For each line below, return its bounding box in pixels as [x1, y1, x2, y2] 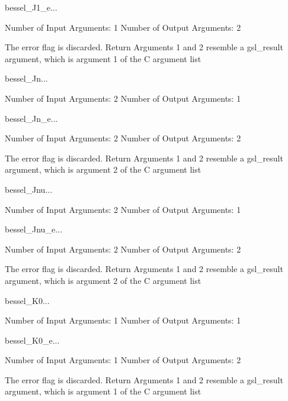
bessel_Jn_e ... [5, 112, 58, 124]
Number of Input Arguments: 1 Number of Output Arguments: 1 [5, 314, 241, 326]
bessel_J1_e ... [5, 1, 57, 13]
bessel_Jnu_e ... [5, 223, 62, 235]
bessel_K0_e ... [5, 334, 60, 346]
